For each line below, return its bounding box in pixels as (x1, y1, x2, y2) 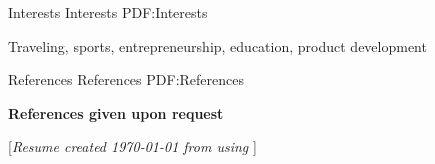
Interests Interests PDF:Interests (8, 2, 208, 22)
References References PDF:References (8, 69, 245, 90)
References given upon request (8, 102, 224, 123)
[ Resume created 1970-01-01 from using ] (8, 136, 257, 157)
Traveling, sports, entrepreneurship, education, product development (8, 35, 427, 56)
